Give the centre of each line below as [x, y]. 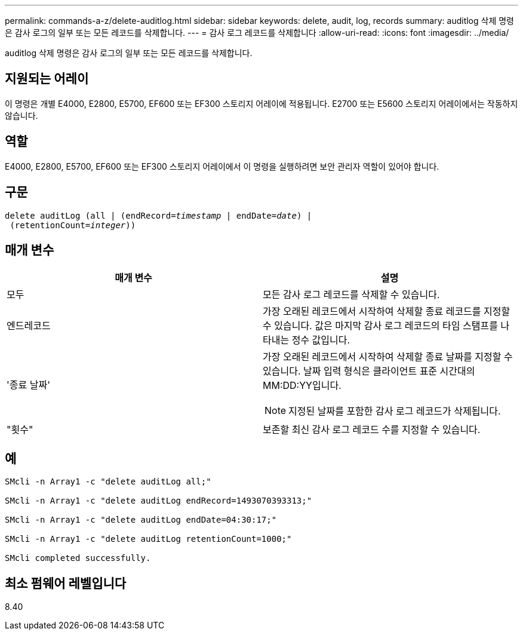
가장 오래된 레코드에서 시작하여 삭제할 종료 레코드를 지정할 [387, 312]
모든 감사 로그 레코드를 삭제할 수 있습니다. [351, 295]
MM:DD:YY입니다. [302, 386]
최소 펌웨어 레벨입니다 [66, 583]
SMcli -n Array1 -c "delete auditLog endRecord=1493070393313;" [159, 501]
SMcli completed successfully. [78, 558]
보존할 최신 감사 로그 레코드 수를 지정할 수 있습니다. [372, 430]
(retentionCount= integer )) [73, 225]
